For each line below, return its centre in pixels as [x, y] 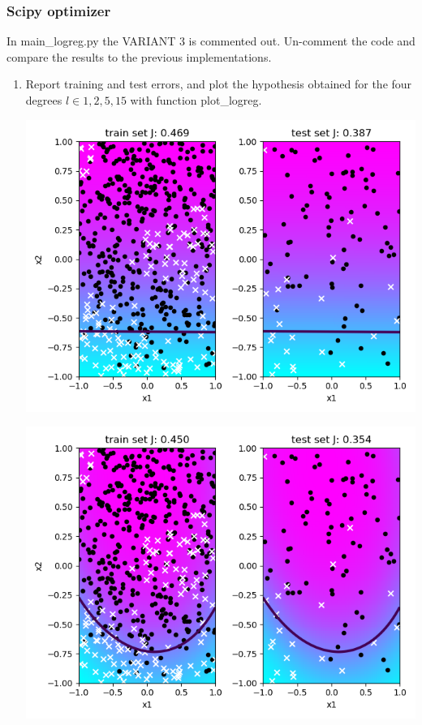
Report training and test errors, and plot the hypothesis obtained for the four [219, 84]
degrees [44, 100]
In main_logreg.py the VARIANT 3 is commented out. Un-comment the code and [211, 41]
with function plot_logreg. [196, 100]
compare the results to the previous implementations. [139, 56]
